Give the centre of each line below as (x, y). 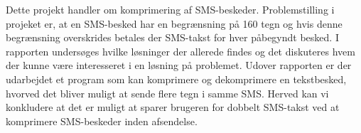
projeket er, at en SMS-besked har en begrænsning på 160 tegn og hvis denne (174, 23)
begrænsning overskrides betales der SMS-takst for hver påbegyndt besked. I (172, 37)
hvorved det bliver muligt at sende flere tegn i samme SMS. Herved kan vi (167, 93)
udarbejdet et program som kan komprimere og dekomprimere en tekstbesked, (176, 79)
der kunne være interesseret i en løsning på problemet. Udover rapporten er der (179, 65)
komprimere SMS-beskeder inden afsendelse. (102, 121)
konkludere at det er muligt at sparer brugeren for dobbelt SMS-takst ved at (173, 107)
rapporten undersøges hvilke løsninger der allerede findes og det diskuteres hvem (180, 51)
